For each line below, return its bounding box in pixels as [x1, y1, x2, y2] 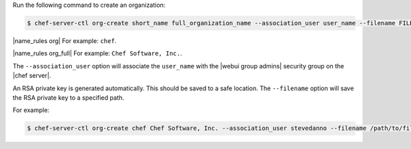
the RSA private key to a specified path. [12, 93, 125, 102]
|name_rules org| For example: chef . [12, 36, 116, 44]
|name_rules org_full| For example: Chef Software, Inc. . [12, 49, 182, 57]
